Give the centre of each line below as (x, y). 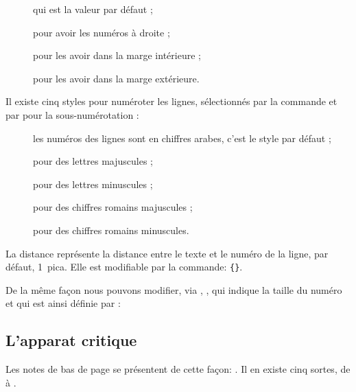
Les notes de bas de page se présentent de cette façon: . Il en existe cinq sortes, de (178, 369)
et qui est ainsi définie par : (63, 303)
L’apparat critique (71, 340)
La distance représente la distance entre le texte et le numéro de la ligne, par (167, 253)
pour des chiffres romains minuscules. (111, 230)
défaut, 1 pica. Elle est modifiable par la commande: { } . (124, 267)
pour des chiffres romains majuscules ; (113, 207)
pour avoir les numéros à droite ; (102, 32)
